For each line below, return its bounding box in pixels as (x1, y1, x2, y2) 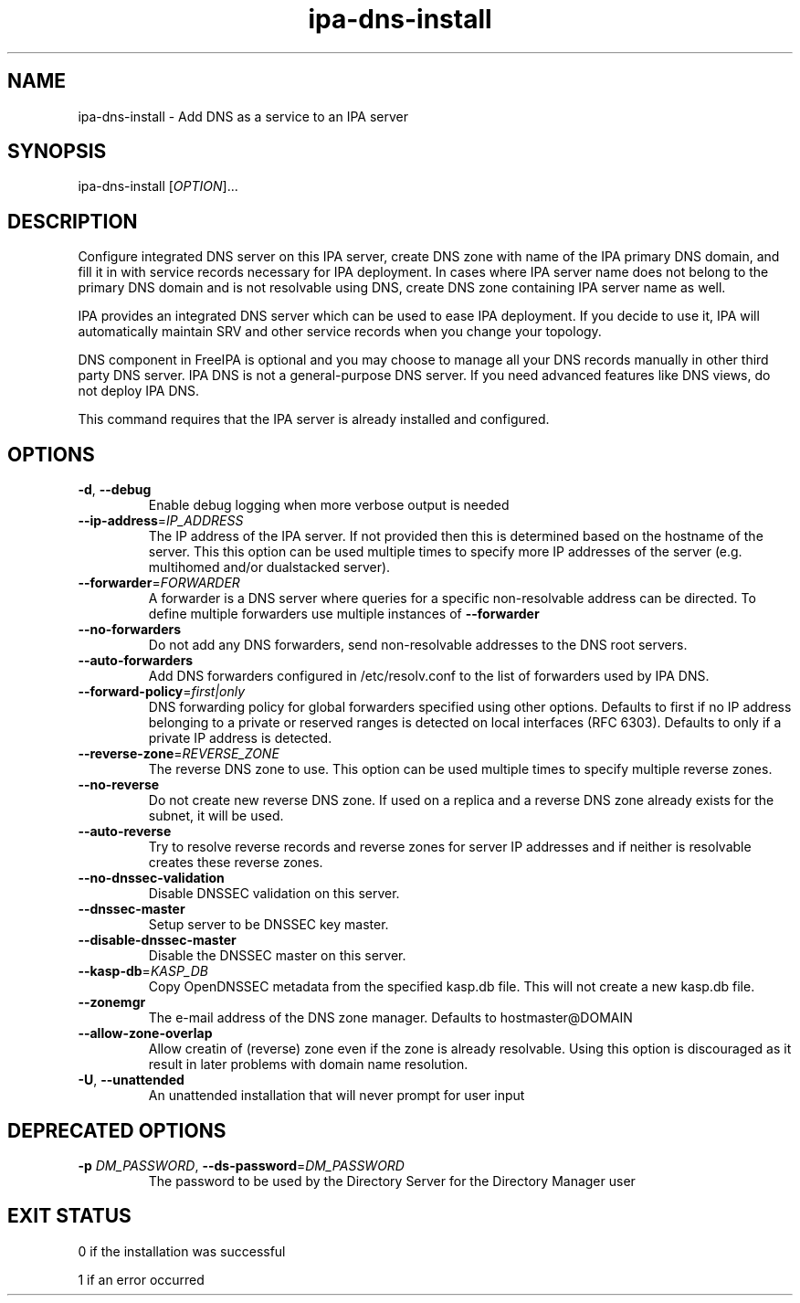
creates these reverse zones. (148, 854, 323, 871)
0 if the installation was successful (78, 1243, 286, 1259)
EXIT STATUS (7, 1204, 132, 1228)
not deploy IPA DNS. (78, 383, 200, 399)
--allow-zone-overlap (78, 1025, 213, 1042)
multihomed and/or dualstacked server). (148, 559, 391, 576)
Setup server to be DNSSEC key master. (148, 916, 389, 933)
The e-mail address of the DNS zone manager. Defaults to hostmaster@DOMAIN (148, 1010, 633, 1026)
